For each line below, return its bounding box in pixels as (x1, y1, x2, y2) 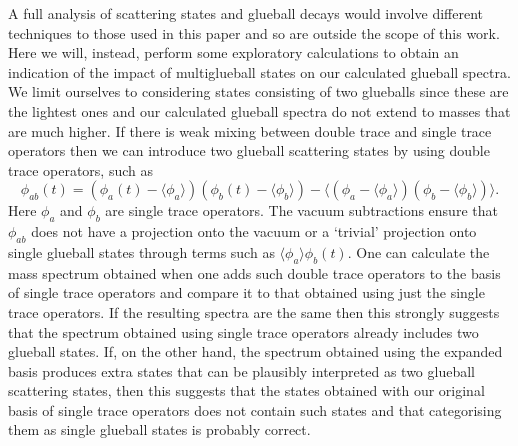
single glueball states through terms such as (8, 241, 275, 262)
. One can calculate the (347, 241, 490, 262)
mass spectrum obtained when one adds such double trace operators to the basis (8, 262, 501, 283)
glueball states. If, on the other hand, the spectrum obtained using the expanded (8, 341, 503, 362)
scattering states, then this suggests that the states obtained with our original (8, 380, 485, 401)
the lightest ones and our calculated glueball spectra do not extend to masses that (8, 100, 511, 121)
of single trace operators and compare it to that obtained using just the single (8, 282, 485, 303)
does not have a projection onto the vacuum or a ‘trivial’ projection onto (31, 221, 477, 242)
